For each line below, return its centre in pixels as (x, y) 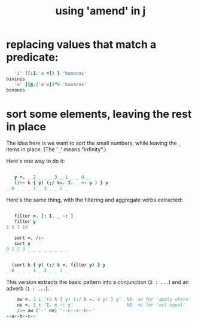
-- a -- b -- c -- (21, 316)
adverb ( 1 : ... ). (28, 288)
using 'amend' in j (100, 11)
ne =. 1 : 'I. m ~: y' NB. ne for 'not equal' (101, 305)
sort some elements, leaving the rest (99, 114)
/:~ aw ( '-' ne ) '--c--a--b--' (56, 310)
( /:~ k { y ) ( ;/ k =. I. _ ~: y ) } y (61, 183)
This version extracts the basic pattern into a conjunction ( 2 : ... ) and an (98, 282)
